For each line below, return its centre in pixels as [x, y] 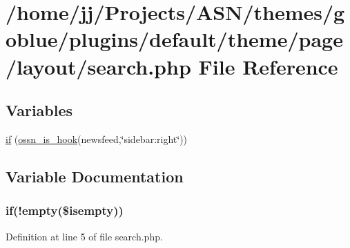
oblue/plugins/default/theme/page [174, 39]
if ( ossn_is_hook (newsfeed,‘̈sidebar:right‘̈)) [97, 139]
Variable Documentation [95, 176]
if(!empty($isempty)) [65, 210]
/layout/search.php [98, 66]
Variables [39, 110]
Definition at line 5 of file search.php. [84, 236]
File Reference [268, 66]
